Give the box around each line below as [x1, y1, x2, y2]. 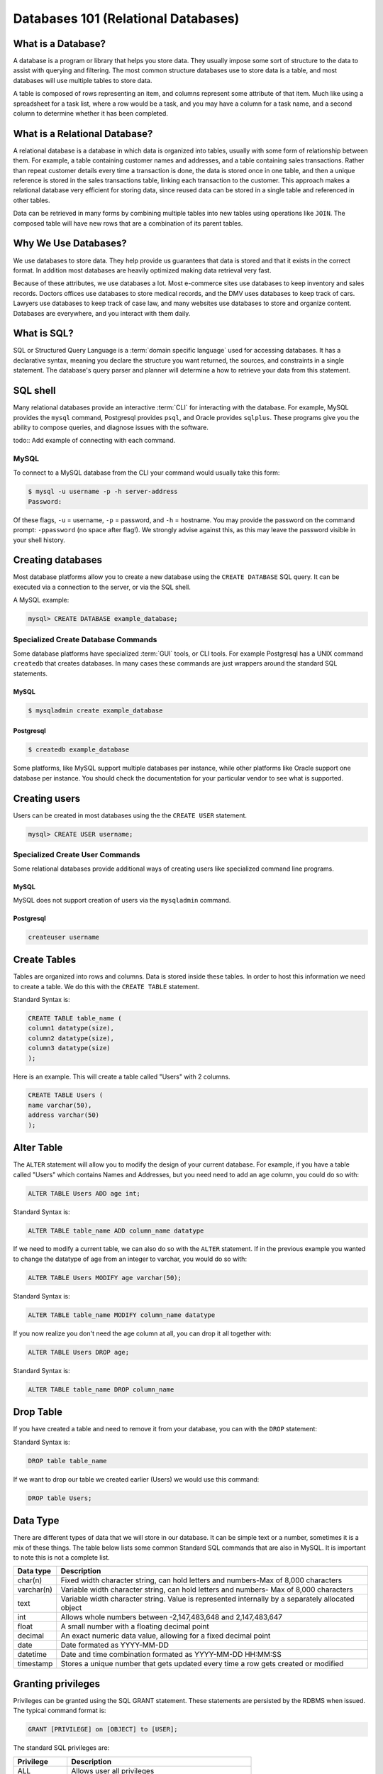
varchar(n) [17, 1585, 53, 1594]
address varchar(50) [28, 1111, 99, 1119]
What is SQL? [13, 327, 74, 340]
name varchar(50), [28, 1101, 92, 1109]
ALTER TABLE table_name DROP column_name [28, 1385, 174, 1394]
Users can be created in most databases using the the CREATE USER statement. [13, 811, 248, 820]
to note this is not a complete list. [13, 1553, 110, 1561]
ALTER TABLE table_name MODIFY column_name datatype [28, 1311, 216, 1319]
